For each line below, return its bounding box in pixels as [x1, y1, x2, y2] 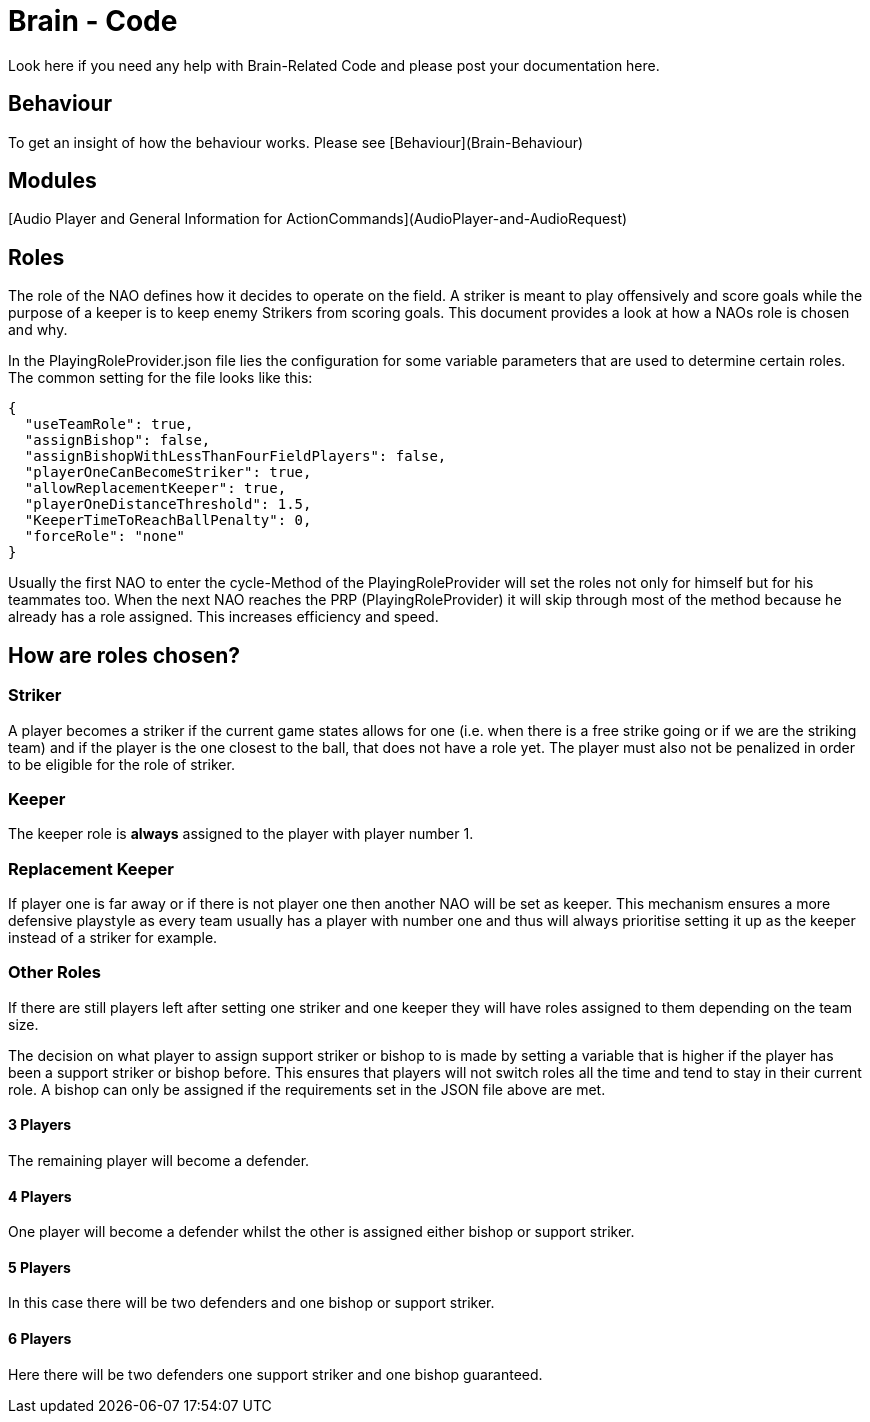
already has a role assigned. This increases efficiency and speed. [8, 608, 439, 626]
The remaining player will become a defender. [8, 1151, 310, 1169]
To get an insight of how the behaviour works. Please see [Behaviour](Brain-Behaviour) [8, 133, 584, 151]
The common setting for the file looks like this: [8, 369, 313, 387]
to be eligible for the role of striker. [8, 755, 235, 773]
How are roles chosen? [8, 642, 241, 668]
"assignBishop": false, [24, 432, 211, 449]
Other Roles [8, 962, 102, 983]
